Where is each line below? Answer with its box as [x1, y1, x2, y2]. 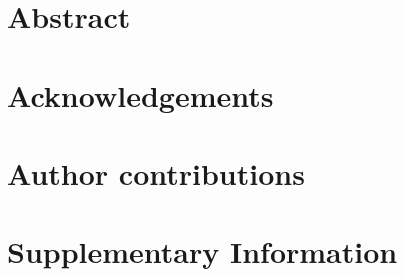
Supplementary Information [7, 231, 398, 272]
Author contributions [7, 152, 305, 193]
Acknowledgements [7, 74, 274, 115]
